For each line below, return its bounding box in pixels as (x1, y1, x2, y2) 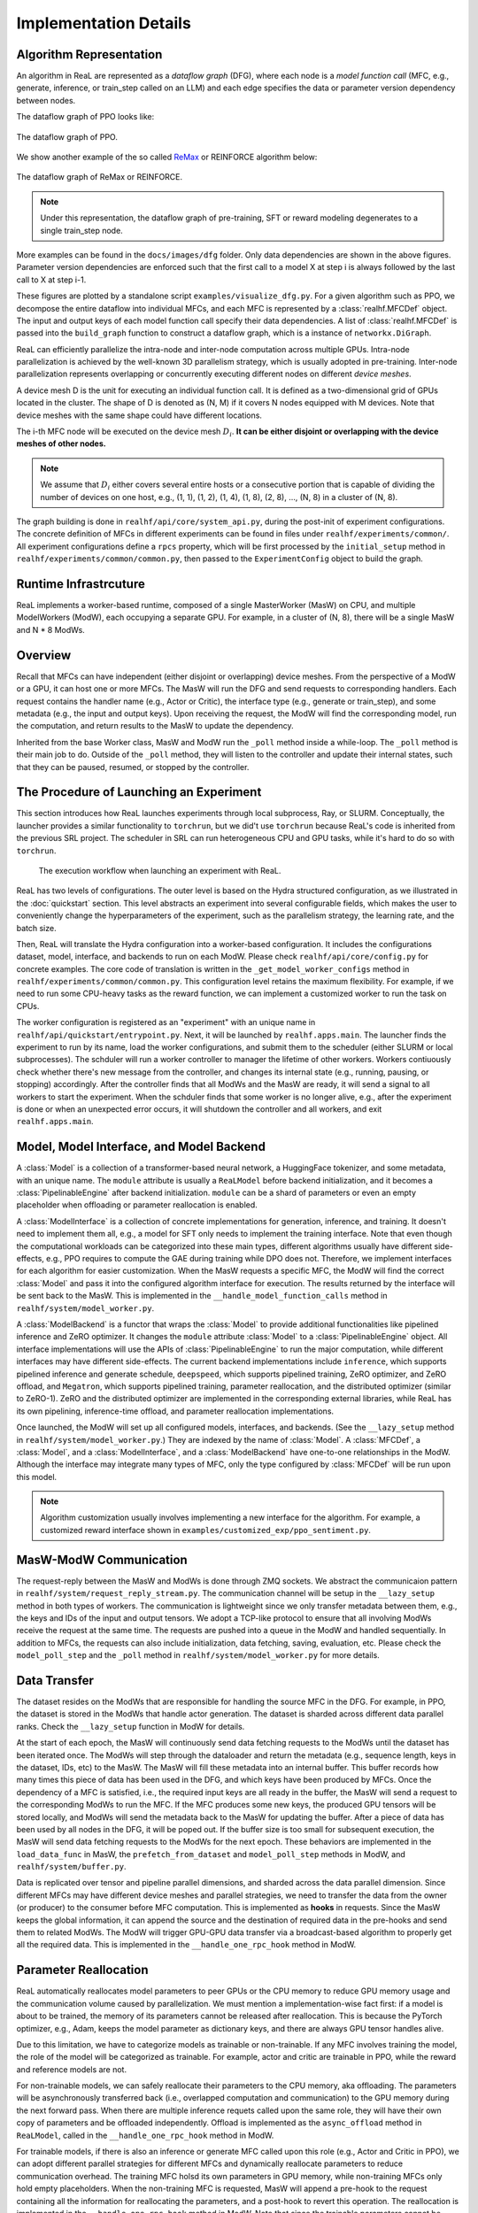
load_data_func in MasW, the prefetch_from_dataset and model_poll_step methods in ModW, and (16, 1848, 406, 1859)
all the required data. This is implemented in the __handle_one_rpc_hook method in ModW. (16, 1939, 357, 1950)
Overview (16, 647, 72, 663)
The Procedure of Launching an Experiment (16, 784, 262, 800)
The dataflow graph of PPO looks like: (16, 112, 155, 122)
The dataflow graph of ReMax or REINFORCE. (16, 172, 183, 182)
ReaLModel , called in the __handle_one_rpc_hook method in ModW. (16, 2130, 274, 2140)
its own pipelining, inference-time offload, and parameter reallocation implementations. (16, 1406, 335, 1416)
